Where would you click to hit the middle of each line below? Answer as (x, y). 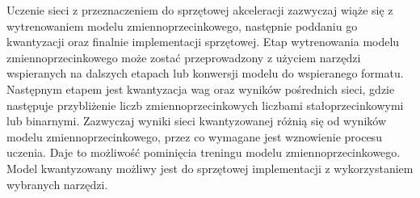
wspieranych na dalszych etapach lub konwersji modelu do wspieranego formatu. (205, 73)
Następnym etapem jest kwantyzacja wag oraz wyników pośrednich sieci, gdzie (201, 88)
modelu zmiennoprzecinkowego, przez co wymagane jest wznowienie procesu (194, 136)
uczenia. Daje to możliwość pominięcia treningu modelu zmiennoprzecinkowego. (204, 152)
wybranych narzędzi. (57, 184)
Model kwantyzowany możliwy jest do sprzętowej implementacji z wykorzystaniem (210, 168)
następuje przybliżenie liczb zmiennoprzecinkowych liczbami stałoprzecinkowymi (205, 105)
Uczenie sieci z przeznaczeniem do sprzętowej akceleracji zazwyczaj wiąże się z (200, 10)
